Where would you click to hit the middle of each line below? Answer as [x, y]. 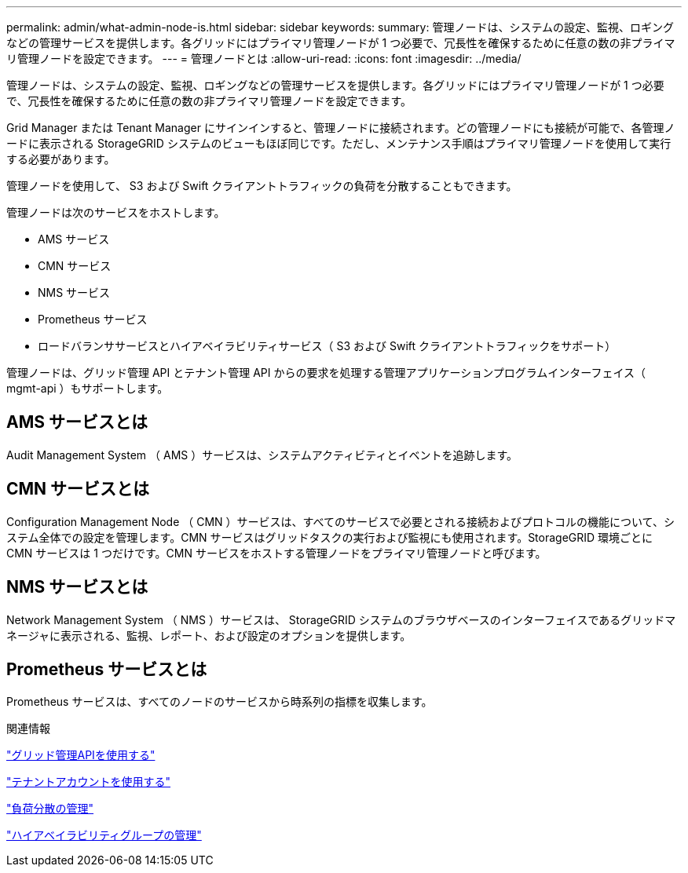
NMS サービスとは [77, 587]
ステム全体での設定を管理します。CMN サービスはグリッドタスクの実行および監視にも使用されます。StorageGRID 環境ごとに [330, 537]
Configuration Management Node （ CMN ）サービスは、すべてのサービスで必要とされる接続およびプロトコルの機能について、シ [340, 521]
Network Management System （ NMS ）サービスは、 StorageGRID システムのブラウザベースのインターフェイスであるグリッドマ [341, 619]
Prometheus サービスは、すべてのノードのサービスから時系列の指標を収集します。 [220, 702]
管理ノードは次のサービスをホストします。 [116, 212]
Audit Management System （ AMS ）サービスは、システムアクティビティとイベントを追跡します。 [262, 455]
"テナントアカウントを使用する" [89, 782]
